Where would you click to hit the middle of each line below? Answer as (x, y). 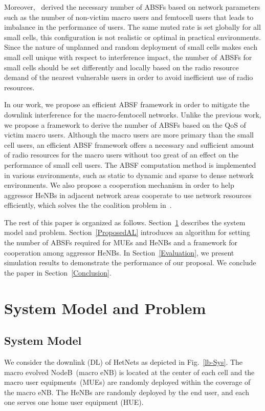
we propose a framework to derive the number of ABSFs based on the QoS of (125, 124)
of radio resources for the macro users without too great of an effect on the (122, 155)
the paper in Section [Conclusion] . (58, 272)
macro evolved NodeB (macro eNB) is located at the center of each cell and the (129, 372)
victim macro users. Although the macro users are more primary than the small (129, 135)
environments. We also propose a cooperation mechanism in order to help (119, 185)
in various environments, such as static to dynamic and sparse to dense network (129, 175)
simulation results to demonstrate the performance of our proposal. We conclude (130, 262)
